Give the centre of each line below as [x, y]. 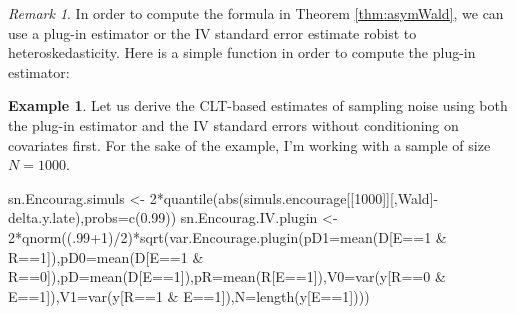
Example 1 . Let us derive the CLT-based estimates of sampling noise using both [258, 105]
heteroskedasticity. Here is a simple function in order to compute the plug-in [242, 52]
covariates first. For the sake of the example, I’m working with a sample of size [249, 144]
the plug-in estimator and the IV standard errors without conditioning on [233, 124]
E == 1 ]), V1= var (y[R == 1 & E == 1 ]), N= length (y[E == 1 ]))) [189, 295]
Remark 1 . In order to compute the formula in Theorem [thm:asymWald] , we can [256, 13]
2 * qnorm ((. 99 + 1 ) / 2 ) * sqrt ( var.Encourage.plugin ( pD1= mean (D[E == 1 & [227, 236]
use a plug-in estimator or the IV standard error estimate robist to [212, 32]
